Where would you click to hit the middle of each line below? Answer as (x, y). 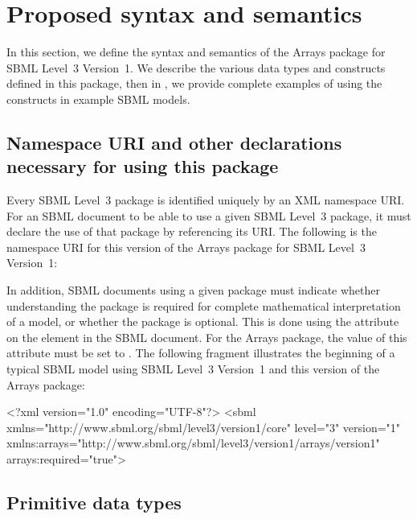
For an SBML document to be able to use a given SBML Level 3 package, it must (209, 215)
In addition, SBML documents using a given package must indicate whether (193, 290)
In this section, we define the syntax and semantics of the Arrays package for (196, 52)
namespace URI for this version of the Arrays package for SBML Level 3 (186, 247)
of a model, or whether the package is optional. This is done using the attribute (203, 321)
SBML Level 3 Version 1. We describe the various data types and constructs (196, 67)
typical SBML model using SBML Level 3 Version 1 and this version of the (193, 369)
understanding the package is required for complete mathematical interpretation (204, 305)
